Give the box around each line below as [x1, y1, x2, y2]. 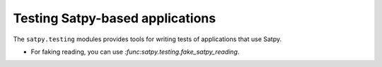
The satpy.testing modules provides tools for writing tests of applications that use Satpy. [13, 35, 282, 43]
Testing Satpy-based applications [13, 10, 216, 26]
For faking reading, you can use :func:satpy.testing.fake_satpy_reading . [30, 47, 240, 56]
